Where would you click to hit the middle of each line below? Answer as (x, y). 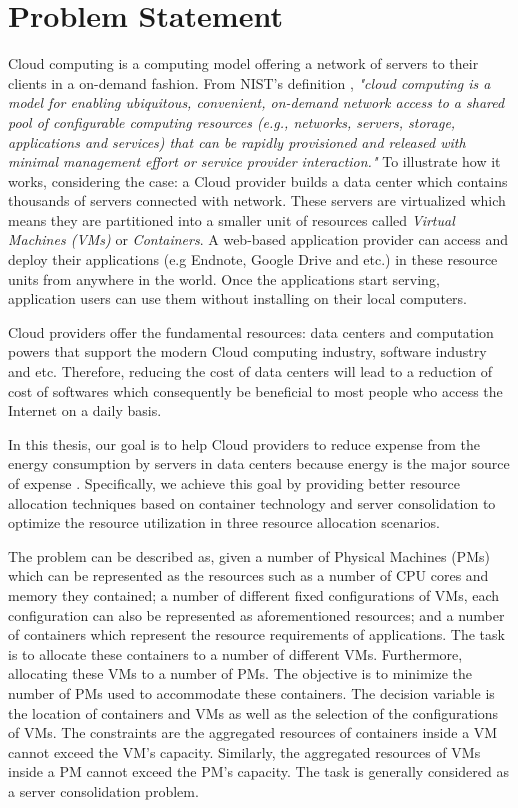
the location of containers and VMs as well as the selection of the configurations (253, 712)
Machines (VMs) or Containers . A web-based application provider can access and (258, 239)
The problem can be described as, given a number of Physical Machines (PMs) (249, 555)
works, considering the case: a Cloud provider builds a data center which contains (258, 180)
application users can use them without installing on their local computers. (238, 298)
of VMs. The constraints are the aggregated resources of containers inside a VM (253, 732)
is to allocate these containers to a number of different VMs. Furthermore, (235, 653)
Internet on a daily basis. (85, 410)
